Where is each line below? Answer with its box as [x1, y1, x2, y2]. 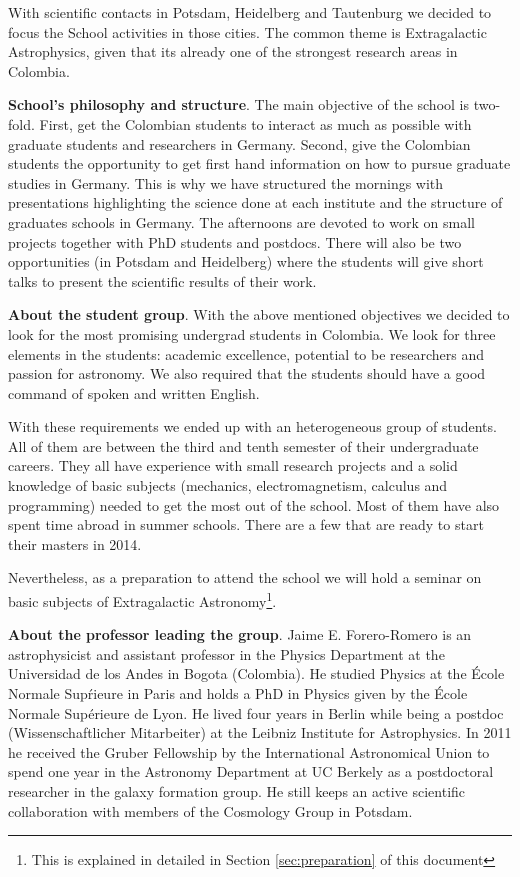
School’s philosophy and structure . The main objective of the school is [8, 94, 469, 115]
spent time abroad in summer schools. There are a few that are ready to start [8, 514, 484, 535]
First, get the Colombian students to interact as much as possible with [39, 113, 472, 134]
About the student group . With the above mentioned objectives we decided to [8, 304, 510, 325]
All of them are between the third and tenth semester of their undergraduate [8, 435, 479, 456]
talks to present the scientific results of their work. [8, 270, 317, 291]
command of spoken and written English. [8, 382, 260, 403]
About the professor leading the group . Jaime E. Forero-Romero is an [8, 624, 472, 645]
